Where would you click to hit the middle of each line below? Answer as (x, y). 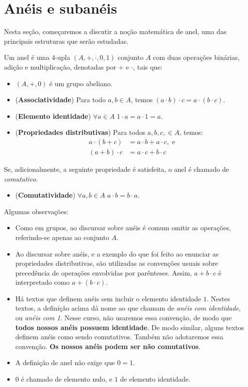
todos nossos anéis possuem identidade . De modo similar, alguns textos (130, 327)
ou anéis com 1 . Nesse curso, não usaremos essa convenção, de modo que (124, 318)
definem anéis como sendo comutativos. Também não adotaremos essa (119, 337)
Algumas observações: (36, 211)
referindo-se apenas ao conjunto (62, 237)
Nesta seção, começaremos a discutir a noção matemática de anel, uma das (115, 31)
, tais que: (148, 66)
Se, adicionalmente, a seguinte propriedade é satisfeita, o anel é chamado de (116, 169)
